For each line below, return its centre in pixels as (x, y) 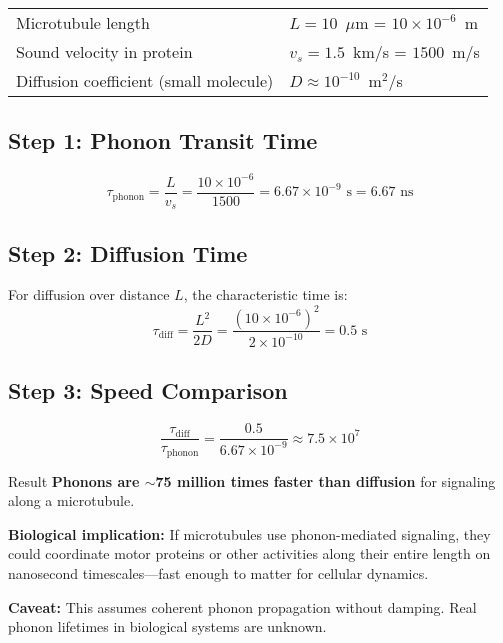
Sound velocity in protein (104, 51)
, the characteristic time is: (265, 294)
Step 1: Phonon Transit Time (163, 140)
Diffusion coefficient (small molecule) (145, 80)
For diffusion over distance (89, 294)
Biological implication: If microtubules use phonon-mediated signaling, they (249, 533)
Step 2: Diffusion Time (128, 252)
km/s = (379, 51)
